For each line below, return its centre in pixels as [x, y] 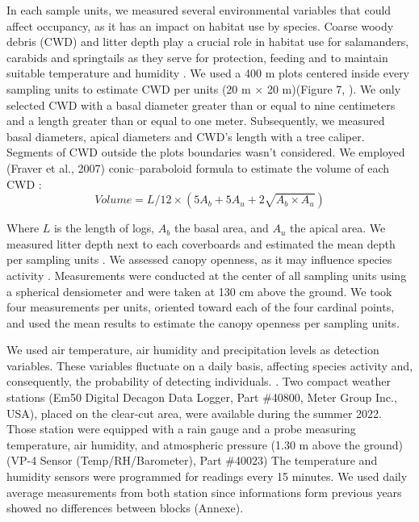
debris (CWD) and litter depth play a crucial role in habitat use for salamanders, [208, 42]
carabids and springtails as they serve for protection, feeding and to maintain [197, 57]
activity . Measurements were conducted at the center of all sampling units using [207, 275]
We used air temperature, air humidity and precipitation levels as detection [193, 350]
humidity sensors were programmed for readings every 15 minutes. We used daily [207, 476]
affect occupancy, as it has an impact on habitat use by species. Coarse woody [200, 25]
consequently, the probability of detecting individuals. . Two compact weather [199, 381]
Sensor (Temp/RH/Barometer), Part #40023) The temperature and [209, 460]
